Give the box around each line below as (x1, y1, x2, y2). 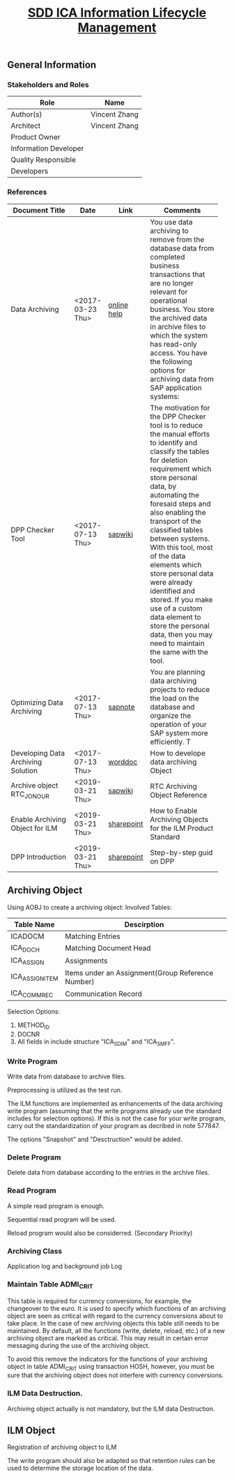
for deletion (150, 455, 188, 465)
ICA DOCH (10, 943, 40, 954)
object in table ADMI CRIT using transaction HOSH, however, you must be (7, 1362, 214, 1372)
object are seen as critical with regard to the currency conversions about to (7, 1312, 224, 1320)
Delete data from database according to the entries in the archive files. (7, 1169, 210, 1177)
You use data (150, 217, 193, 227)
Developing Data (10, 748, 65, 758)
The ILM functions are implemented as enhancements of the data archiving (7, 1099, 223, 1108)
